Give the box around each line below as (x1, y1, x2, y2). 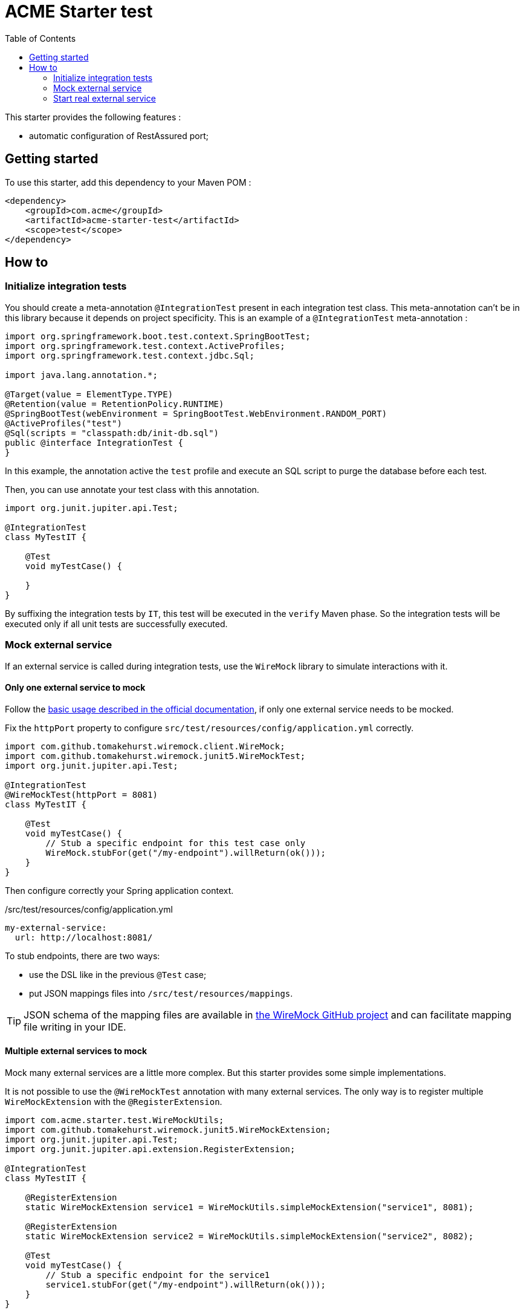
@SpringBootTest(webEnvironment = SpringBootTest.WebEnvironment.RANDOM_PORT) (5, 408, 387, 419)
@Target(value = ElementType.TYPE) (5, 389, 173, 399)
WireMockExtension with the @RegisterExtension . (5, 1096, 222, 1107)
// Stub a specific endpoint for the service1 (45, 1270, 270, 1280)
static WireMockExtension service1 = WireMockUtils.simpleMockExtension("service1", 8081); (25, 1202, 474, 1212)
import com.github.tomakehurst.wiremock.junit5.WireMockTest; (5, 751, 306, 761)
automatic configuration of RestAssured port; (29, 130, 209, 141)
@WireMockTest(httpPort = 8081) (5, 789, 158, 800)
